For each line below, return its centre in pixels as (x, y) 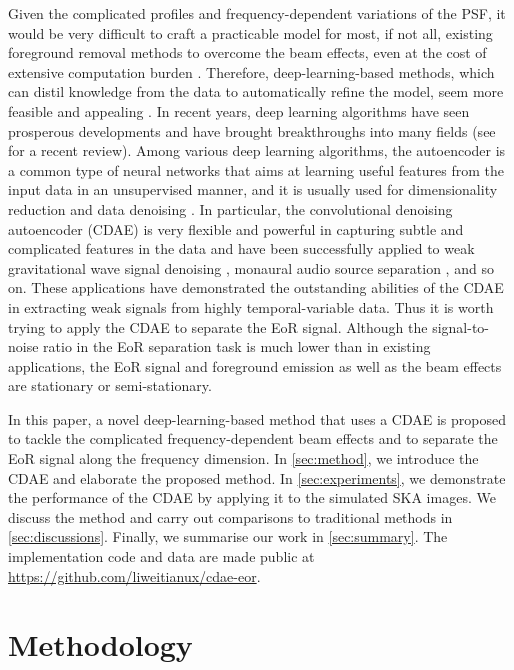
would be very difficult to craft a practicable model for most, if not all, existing (250, 32)
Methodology (100, 644)
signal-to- (460, 326)
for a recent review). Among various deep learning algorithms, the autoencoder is (257, 150)
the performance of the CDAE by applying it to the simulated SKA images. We (252, 497)
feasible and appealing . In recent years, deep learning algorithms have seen (239, 110)
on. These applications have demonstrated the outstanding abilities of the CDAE (256, 287)
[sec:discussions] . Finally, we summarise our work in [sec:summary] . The (228, 536)
